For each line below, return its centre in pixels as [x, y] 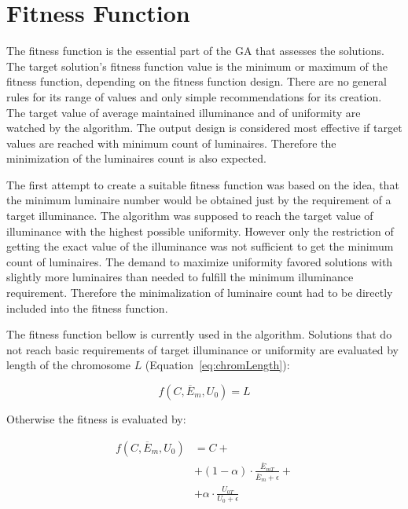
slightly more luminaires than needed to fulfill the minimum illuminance [180, 277]
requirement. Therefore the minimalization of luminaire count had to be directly [200, 293]
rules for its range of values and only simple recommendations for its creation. [194, 96]
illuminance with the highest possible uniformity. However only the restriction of [200, 231]
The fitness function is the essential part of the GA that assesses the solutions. [195, 51]
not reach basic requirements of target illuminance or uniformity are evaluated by [202, 349]
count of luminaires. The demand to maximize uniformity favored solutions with [200, 261]
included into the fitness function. [87, 308]
